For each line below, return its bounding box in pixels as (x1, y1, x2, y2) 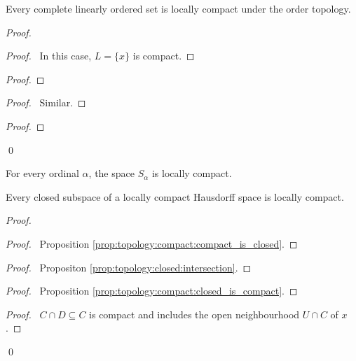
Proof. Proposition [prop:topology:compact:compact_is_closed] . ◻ (6, 236, 298, 250)
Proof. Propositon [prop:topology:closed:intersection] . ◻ (6, 260, 252, 274)
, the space (88, 166, 135, 180)
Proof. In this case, (6, 48, 92, 63)
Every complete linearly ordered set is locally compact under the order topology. (6, 1, 351, 15)
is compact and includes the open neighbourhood (89, 306, 300, 321)
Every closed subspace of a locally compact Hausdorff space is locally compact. (6, 189, 344, 204)
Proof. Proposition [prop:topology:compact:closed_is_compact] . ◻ (6, 283, 298, 298)
